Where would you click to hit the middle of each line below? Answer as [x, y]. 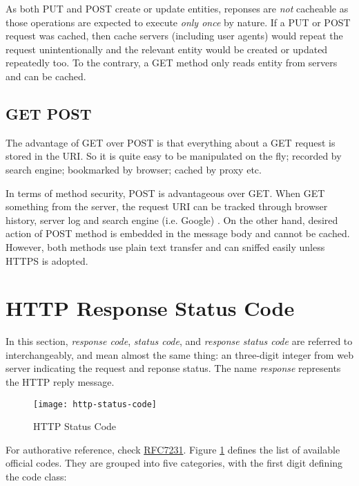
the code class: [36, 477]
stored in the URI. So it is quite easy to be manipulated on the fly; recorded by [174, 156]
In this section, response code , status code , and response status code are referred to [179, 341]
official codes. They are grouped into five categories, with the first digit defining [174, 463]
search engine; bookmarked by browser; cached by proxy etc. [134, 169]
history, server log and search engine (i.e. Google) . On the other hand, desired [172, 219]
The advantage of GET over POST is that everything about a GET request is [171, 142]
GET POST [49, 113]
